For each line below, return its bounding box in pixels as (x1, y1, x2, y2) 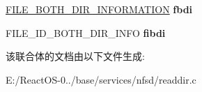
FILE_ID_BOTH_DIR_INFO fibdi (6, 25, 166, 40)
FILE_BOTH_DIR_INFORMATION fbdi (6, 2, 193, 16)
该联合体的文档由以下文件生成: (6, 49, 145, 63)
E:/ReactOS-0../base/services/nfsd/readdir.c (6, 72, 196, 86)
